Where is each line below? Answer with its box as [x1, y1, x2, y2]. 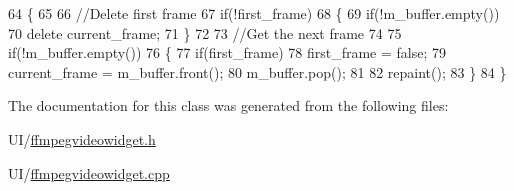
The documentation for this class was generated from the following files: [8, 95, 449, 116]
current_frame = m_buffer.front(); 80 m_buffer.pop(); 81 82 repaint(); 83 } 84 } [8, 61, 507, 82]
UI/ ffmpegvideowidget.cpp [8, 162, 170, 183]
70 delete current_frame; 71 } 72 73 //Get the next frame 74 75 [8, 22, 402, 43]
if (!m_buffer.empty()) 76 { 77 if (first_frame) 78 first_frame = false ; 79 [8, 42, 446, 63]
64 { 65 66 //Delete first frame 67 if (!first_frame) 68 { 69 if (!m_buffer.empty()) [8, 3, 500, 23]
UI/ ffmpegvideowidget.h [8, 128, 156, 149]
